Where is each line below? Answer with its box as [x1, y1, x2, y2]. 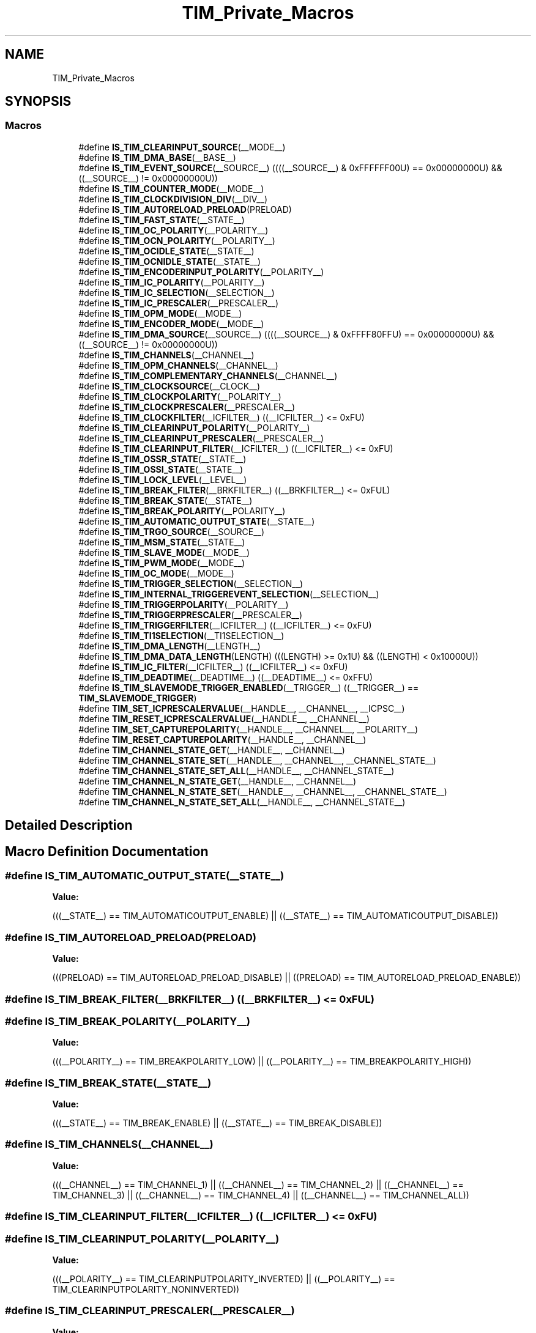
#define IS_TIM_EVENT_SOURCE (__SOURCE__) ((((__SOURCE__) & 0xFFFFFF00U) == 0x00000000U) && [78, 162, 502, 173]
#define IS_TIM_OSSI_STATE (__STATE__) [78, 463, 244, 474]
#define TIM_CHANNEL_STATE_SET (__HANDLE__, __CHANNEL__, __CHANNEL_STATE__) [78, 755, 436, 766]
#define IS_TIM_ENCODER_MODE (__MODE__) [78, 318, 264, 329]
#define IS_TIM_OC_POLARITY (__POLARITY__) [78, 224, 269, 235]
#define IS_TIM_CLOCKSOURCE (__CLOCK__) [78, 380, 261, 391]
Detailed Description [5, 818, 133, 833]
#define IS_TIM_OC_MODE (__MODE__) [78, 567, 234, 578]
